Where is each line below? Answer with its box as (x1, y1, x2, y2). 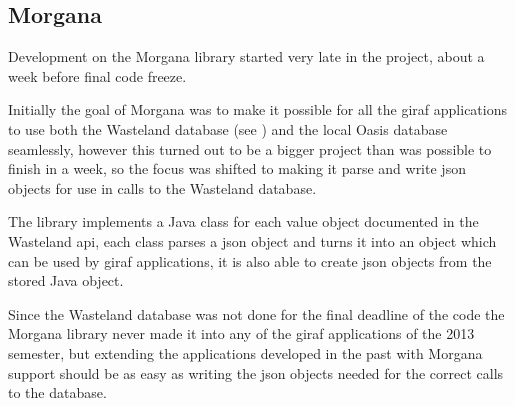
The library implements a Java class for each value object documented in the (8, 211, 479, 232)
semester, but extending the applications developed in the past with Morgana (8, 342, 483, 363)
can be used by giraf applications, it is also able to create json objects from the (8, 250, 492, 271)
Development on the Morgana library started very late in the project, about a (8, 46, 485, 67)
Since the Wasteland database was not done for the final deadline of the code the (8, 303, 505, 324)
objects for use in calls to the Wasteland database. (8, 177, 317, 198)
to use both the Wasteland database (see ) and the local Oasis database (8, 118, 448, 139)
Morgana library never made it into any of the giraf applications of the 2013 (8, 323, 475, 344)
